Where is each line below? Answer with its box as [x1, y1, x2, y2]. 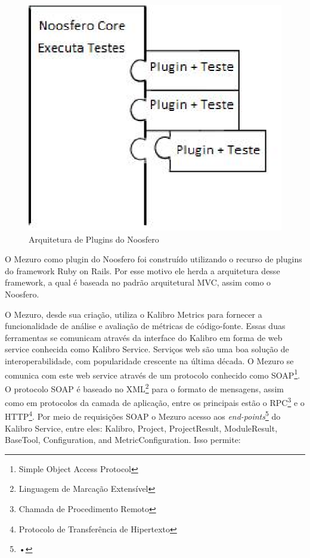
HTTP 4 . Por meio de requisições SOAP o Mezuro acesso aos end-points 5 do [5, 408, 281, 423]
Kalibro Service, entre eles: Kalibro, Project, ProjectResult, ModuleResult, [5, 421, 278, 434]
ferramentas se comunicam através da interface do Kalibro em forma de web [5, 331, 283, 343]
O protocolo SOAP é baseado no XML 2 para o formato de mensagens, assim [5, 380, 284, 395]
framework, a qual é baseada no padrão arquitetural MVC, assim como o [5, 276, 271, 289]
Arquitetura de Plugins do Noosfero [29, 232, 159, 245]
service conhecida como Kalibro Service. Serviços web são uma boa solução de [5, 343, 289, 355]
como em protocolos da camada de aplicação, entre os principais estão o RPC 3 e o [5, 395, 305, 408]
